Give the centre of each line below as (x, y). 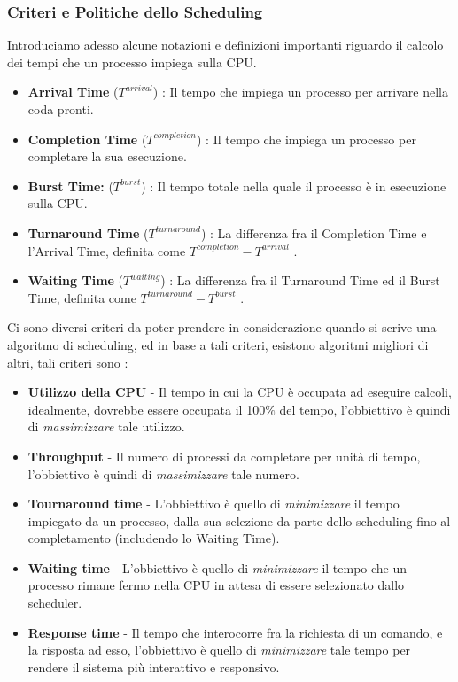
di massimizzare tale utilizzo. (106, 426)
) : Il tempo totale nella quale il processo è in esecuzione (294, 186)
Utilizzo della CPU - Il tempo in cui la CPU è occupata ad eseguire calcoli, (240, 392)
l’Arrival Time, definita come (107, 250)
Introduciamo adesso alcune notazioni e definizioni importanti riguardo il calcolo (225, 45)
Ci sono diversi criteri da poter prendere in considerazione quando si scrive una (222, 327)
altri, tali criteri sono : (68, 362)
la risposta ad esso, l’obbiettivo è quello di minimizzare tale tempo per (219, 650)
